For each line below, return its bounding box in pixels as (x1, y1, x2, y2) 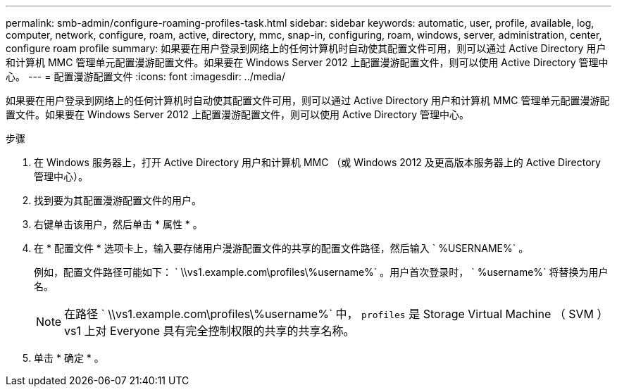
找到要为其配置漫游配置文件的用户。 (34, 194, 201, 206)
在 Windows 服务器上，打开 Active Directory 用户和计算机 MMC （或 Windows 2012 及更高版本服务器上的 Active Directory (34, 156, 601, 168)
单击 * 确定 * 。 (34, 352, 104, 364)
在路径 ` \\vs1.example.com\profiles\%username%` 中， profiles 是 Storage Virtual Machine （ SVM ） (64, 307, 609, 321)
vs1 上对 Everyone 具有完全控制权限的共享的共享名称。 (64, 324, 355, 338)
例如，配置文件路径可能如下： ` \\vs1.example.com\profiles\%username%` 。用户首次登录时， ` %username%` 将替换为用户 (34, 266, 609, 278)
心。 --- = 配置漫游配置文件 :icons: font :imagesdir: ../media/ (6, 70, 286, 82)
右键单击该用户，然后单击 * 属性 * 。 (34, 218, 203, 230)
